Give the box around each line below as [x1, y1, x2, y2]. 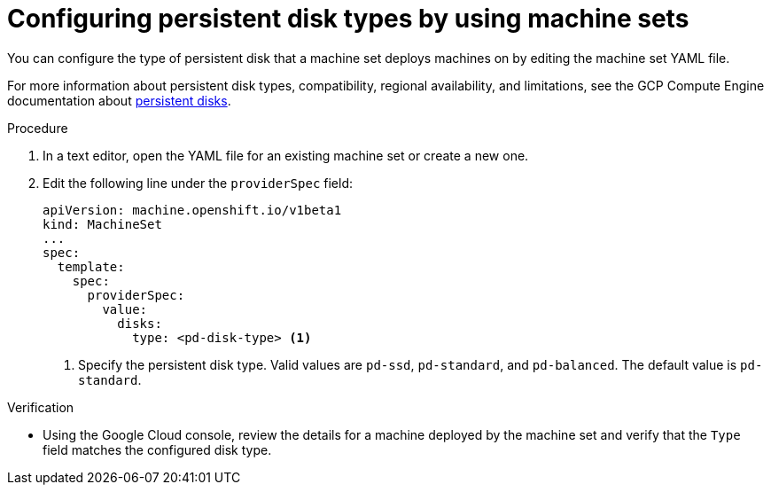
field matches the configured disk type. [43, 441, 272, 457]
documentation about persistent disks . [7, 92, 231, 108]
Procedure [7, 120, 68, 136]
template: [57, 259, 125, 274]
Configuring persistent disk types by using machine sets [7, 4, 689, 34]
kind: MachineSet [43, 216, 162, 231]
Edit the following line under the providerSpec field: [43, 175, 354, 191]
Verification [7, 399, 74, 415]
